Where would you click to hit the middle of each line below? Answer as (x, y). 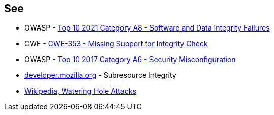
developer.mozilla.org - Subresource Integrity (100, 75)
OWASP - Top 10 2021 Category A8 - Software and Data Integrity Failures (147, 28)
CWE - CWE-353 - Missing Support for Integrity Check (116, 44)
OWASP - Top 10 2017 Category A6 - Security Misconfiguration (130, 60)
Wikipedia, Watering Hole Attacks (80, 91)
